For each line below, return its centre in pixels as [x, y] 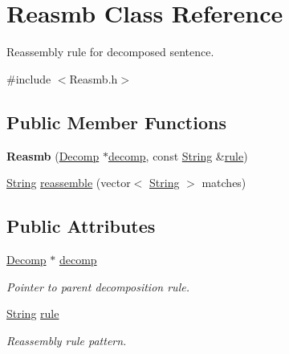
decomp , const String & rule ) [178, 155]
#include [29, 78]
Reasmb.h [94, 78]
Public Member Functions [116, 122]
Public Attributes [81, 226]
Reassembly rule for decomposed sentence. [110, 52]
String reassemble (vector [69, 183]
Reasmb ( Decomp [53, 155]
